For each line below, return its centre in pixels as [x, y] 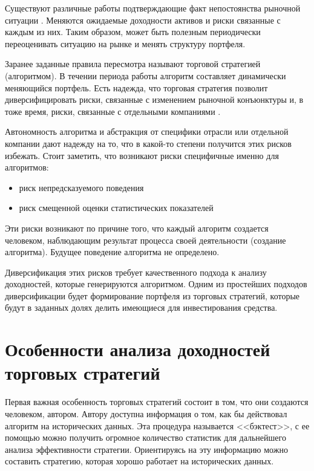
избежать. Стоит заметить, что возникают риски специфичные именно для [142, 155]
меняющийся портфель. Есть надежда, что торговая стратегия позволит [136, 87]
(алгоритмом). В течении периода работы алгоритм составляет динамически [146, 75]
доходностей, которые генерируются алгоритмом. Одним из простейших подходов [156, 284]
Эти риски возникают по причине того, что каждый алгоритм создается [137, 228]
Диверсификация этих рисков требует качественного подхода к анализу [136, 272]
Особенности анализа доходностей [138, 349]
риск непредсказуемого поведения [81, 187]
